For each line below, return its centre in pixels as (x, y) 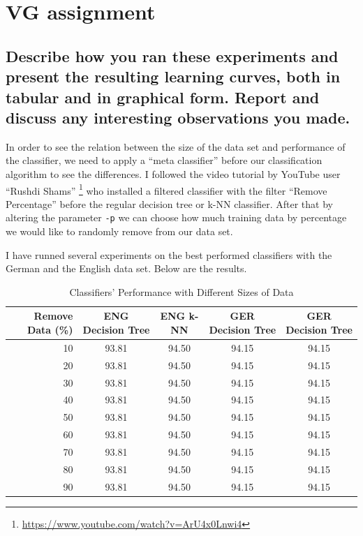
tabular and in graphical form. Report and (163, 97)
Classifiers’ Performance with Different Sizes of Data (181, 291)
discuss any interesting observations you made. (178, 117)
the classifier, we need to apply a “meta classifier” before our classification (164, 160)
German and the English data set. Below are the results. (126, 268)
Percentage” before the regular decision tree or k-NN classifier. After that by (169, 203)
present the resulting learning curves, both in (173, 76)
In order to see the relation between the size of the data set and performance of (176, 146)
